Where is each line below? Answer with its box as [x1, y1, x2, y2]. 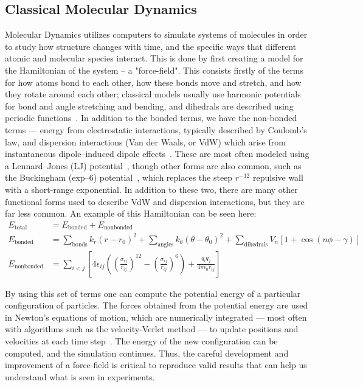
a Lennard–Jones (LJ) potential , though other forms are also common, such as [5, 159, 302, 172]
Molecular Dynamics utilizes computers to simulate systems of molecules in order [5, 28, 308, 41]
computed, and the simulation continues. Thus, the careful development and [5, 346, 289, 359]
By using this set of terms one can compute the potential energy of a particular [5, 287, 301, 299]
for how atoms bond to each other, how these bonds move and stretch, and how [5, 75, 302, 88]
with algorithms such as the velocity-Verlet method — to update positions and [5, 322, 299, 335]
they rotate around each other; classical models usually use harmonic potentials [5, 88, 301, 100]
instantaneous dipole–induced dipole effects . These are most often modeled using [5, 147, 309, 160]
